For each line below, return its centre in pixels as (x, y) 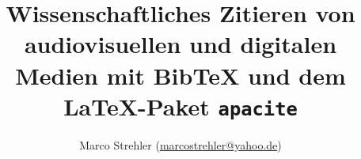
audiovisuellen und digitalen (180, 44)
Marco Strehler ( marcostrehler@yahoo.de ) (180, 144)
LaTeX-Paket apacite (180, 106)
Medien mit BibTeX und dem (180, 75)
